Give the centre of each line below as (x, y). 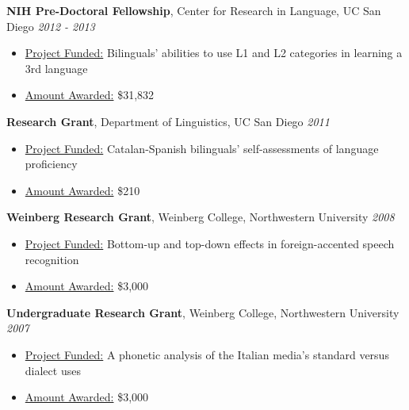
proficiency (51, 164)
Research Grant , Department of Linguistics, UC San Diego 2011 (168, 121)
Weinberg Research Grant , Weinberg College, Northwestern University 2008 (201, 217)
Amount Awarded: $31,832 (90, 95)
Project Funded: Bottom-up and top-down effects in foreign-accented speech (210, 243)
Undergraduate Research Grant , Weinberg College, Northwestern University (203, 312)
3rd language (56, 68)
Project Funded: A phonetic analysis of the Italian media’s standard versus (207, 354)
